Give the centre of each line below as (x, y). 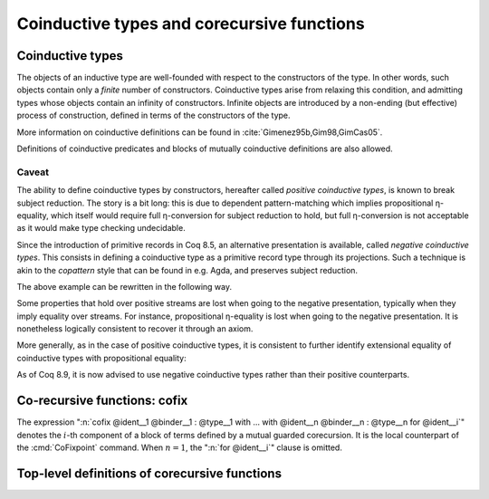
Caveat (33, 172)
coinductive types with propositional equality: (101, 358)
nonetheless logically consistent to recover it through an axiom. (135, 329)
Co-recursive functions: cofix (102, 401)
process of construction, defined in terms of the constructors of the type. (153, 115)
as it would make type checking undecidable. (101, 228)
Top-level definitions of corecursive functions (149, 473)
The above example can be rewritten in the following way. (125, 286)
